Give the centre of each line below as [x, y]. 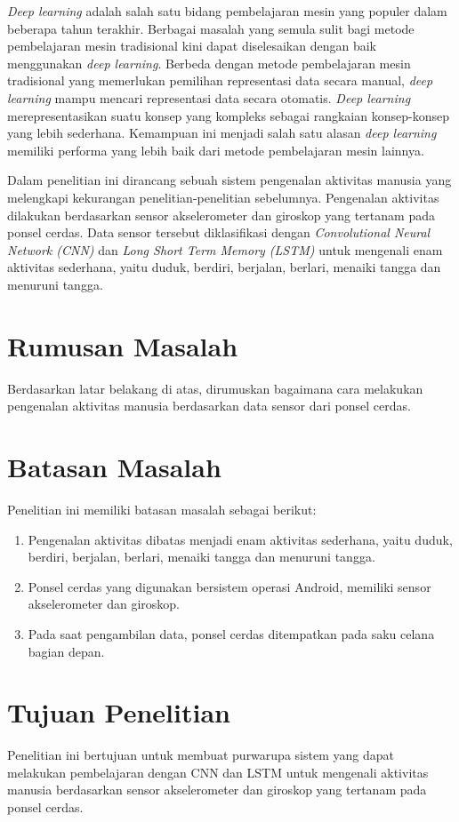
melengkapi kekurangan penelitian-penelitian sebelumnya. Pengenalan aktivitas [223, 197]
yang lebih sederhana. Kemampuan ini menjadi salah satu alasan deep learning [222, 133]
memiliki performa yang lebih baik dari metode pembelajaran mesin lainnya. [216, 150]
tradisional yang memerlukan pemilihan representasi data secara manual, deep [220, 80]
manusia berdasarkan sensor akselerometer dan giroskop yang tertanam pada [217, 790]
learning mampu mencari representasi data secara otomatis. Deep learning [209, 97]
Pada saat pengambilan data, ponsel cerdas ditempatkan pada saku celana [231, 633]
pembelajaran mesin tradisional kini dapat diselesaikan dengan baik [192, 46]
